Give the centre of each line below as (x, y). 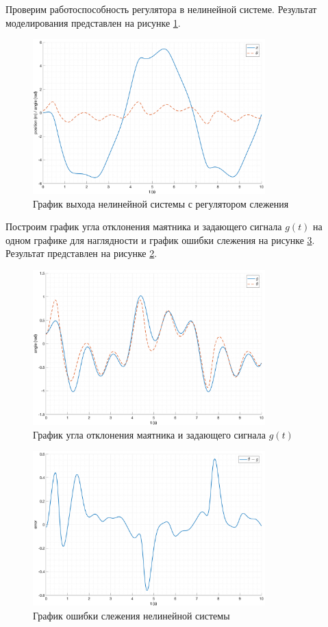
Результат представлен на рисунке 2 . (81, 253)
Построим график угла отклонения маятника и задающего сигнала (144, 226)
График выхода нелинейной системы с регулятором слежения (161, 203)
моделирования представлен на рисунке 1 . (93, 22)
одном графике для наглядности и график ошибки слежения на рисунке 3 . (160, 239)
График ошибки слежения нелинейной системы (131, 615)
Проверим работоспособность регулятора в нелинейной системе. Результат (161, 9)
